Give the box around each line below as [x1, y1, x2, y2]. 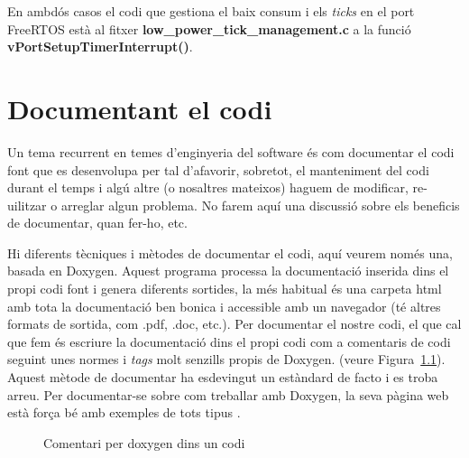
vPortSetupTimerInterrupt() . [7, 37, 193, 56]
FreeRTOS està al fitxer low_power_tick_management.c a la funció [7, 19, 411, 38]
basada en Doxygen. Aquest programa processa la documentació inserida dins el [7, 261, 449, 280]
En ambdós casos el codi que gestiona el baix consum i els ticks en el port [7, 2, 415, 20]
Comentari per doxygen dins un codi [43, 433, 245, 452]
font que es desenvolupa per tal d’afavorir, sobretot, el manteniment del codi [7, 160, 429, 179]
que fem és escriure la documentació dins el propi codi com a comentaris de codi [7, 332, 451, 351]
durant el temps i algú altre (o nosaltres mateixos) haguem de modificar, [7, 178, 409, 197]
